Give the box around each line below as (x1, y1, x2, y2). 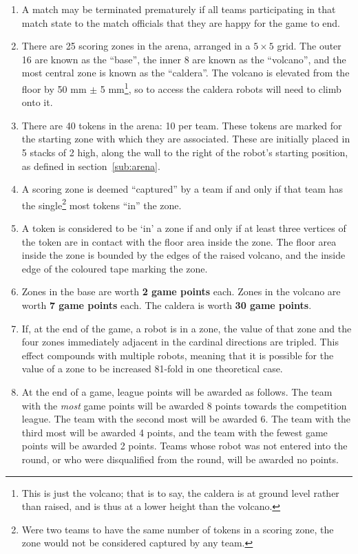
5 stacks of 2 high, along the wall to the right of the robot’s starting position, (21, 145, 348, 159)
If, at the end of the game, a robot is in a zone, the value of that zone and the (21, 321, 352, 335)
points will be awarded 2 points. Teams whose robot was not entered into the (21, 438, 348, 453)
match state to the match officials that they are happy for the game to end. (21, 15, 340, 30)
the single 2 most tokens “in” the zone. (21, 195, 182, 212)
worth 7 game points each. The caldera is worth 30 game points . (21, 298, 312, 312)
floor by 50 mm (21, 81, 87, 96)
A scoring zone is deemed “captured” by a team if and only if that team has (21, 182, 343, 196)
